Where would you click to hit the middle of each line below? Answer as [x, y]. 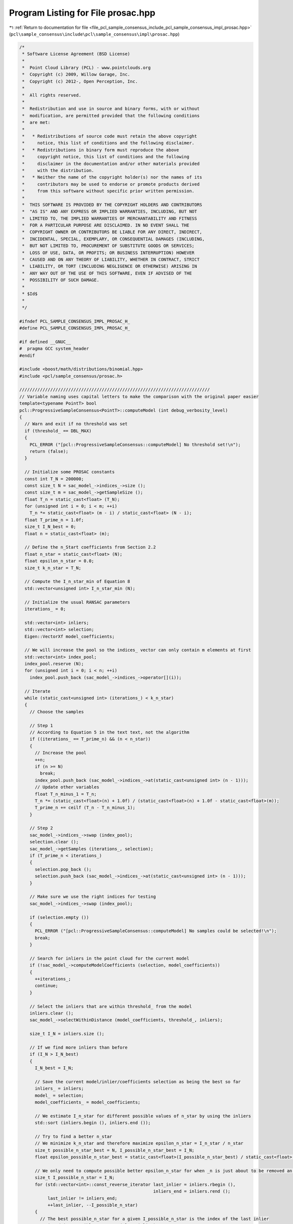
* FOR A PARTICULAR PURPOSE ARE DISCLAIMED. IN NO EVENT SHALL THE [106, 225]
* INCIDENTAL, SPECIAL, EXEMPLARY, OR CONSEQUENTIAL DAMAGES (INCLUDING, [114, 239]
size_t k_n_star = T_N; [53, 568]
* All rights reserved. [52, 95]
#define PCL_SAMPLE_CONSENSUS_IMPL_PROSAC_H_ [75, 328]
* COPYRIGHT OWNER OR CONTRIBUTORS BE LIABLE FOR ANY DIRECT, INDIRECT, [112, 232]
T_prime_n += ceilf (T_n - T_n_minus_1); [85, 808]
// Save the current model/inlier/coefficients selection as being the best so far [138, 1082]
